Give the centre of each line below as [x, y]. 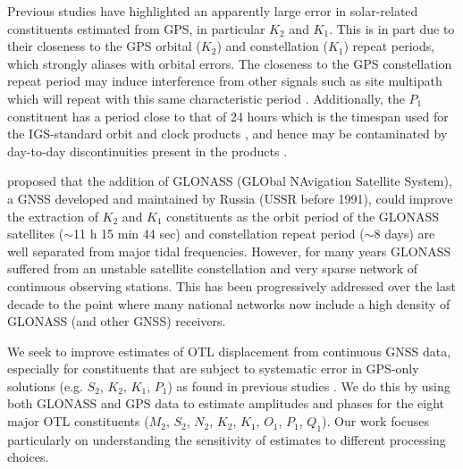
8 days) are [404, 234]
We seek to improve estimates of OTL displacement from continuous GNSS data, [229, 351]
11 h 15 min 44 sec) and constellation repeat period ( [219, 234]
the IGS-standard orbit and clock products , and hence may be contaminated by [227, 134]
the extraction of [53, 216]
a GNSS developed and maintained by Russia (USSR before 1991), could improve [230, 198]
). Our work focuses [376, 421]
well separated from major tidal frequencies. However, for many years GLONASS [229, 251]
